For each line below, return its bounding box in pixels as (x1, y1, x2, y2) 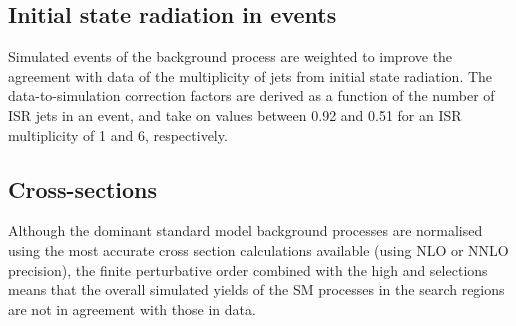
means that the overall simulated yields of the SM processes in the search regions (8, 279, 505, 300)
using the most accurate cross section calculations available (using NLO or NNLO (8, 239, 509, 260)
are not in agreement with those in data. (8, 298, 256, 319)
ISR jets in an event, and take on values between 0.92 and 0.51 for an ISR (8, 104, 462, 125)
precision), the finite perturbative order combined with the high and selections (8, 259, 488, 280)
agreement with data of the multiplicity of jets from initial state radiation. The (8, 65, 493, 86)
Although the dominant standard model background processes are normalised (8, 220, 483, 241)
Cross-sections (8, 173, 158, 204)
